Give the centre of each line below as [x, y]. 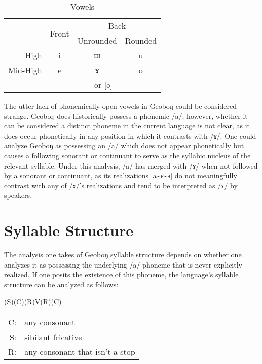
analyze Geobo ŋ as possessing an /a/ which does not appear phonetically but [124, 145]
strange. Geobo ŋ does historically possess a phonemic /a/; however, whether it [126, 115]
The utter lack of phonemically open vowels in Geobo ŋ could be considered [120, 106]
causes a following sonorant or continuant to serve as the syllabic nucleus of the [127, 155]
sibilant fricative [53, 337]
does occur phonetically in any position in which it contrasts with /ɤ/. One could [130, 135]
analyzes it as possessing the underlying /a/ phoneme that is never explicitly [123, 264]
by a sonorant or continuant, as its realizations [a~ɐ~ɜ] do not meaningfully [121, 175]
